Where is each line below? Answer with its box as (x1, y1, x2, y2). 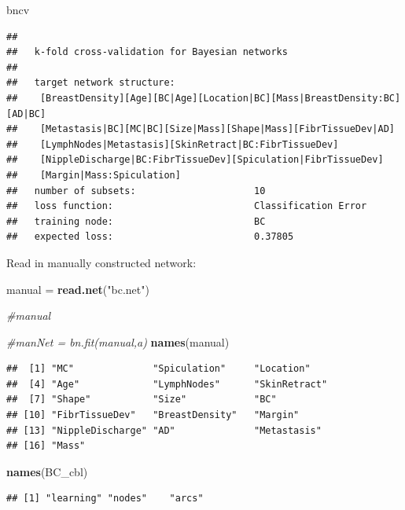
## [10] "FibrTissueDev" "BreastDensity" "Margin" (6, 409, 300, 421)
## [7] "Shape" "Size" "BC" (6, 394, 277, 405)
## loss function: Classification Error (6, 200, 367, 212)
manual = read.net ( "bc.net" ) (6, 281, 149, 297)
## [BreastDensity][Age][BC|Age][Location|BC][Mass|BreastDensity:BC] (6, 92, 401, 104)
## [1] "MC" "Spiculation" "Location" (6, 363, 311, 375)
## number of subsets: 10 (6, 185, 266, 196)
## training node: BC (6, 215, 266, 227)
